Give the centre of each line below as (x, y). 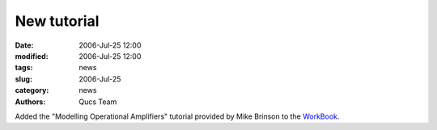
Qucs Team (98, 102)
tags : (24, 68)
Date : (24, 45)
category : (32, 90)
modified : (32, 56)
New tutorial (57, 21)
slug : (23, 79)
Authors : (30, 102)
